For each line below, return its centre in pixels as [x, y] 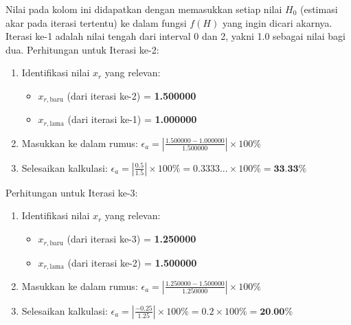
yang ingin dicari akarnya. [277, 22]
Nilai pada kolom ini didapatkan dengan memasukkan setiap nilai [144, 9]
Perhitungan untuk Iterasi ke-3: [72, 192]
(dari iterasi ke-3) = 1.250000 [132, 239]
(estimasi [319, 9]
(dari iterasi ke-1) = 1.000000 [132, 119]
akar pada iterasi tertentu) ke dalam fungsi [96, 22]
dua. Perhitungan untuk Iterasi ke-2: [82, 49]
